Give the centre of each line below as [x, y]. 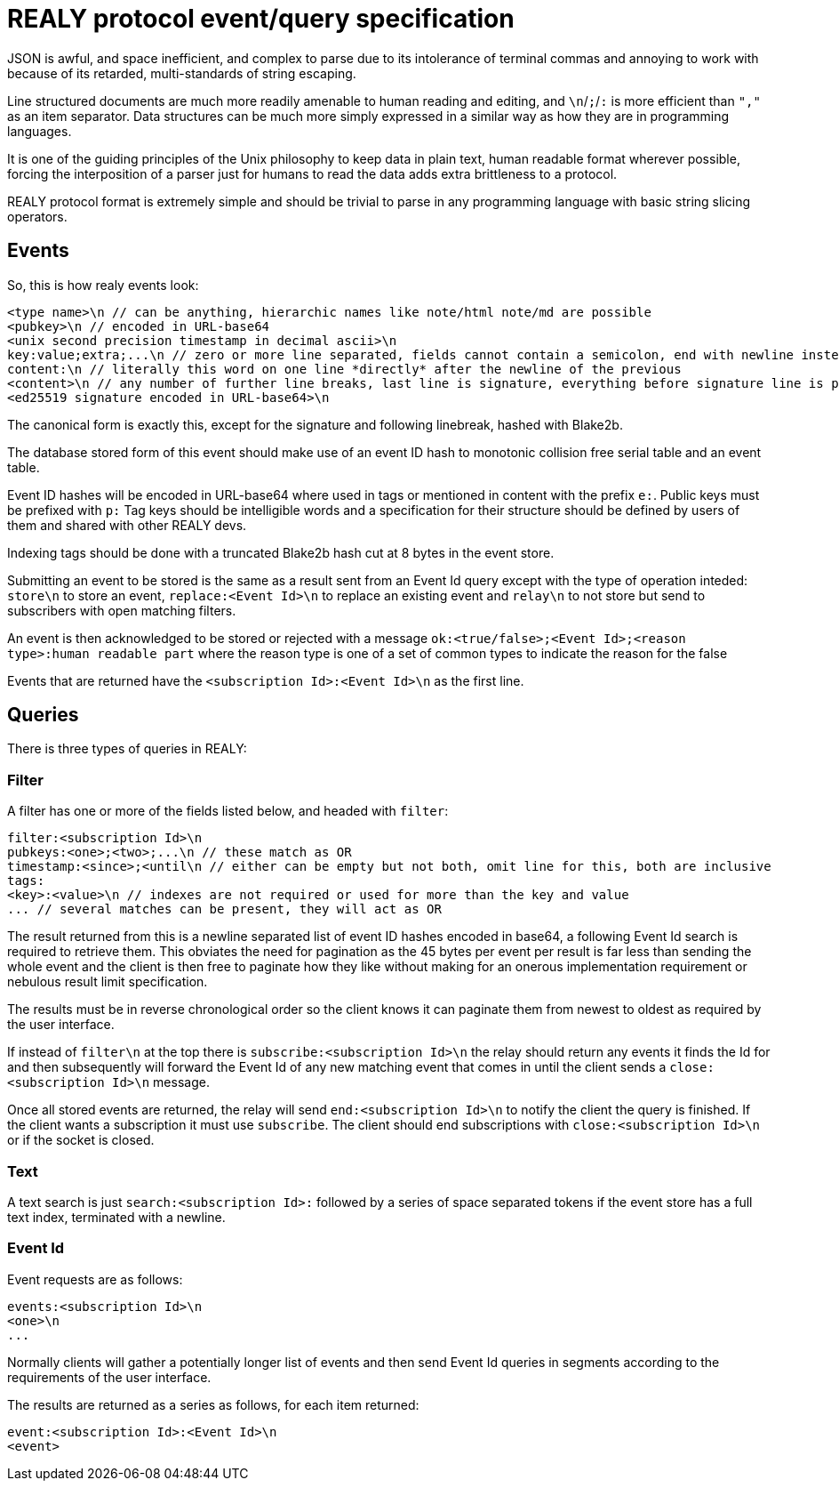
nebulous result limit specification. [108, 982]
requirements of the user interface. [109, 1377]
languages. [40, 131]
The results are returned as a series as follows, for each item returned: [213, 1404]
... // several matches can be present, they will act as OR [224, 909]
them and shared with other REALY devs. [127, 525]
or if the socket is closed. [81, 1140]
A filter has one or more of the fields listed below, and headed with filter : [228, 811]
